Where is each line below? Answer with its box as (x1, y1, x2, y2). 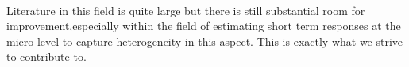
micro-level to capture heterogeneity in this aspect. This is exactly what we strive (6, 32, 403, 49)
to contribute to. (6, 48, 87, 65)
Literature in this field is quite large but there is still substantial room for (6, 2, 365, 18)
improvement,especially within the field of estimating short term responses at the (6, 17, 401, 34)
